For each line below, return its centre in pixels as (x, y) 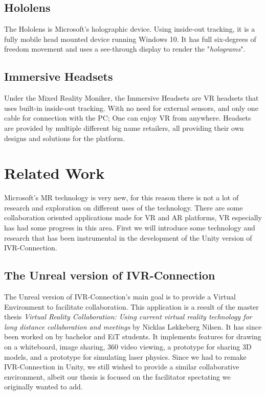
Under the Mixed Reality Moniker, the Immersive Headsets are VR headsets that (131, 98)
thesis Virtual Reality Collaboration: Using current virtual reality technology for (128, 317)
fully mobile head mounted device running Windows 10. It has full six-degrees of (130, 39)
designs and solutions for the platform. (65, 138)
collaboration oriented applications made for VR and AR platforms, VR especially (133, 217)
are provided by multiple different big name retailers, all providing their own (124, 127)
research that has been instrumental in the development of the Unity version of (128, 237)
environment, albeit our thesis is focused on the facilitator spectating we (117, 376)
